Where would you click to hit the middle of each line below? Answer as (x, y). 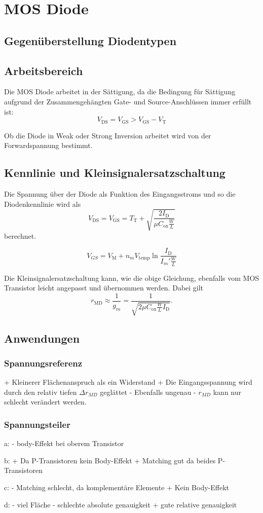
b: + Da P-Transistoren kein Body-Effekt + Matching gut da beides (110, 460)
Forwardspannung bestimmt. (48, 145)
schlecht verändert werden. (45, 402)
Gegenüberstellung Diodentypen (90, 40)
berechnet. (20, 235)
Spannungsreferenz (43, 363)
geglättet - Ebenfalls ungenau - (148, 392)
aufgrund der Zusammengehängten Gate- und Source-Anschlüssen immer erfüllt (128, 101)
